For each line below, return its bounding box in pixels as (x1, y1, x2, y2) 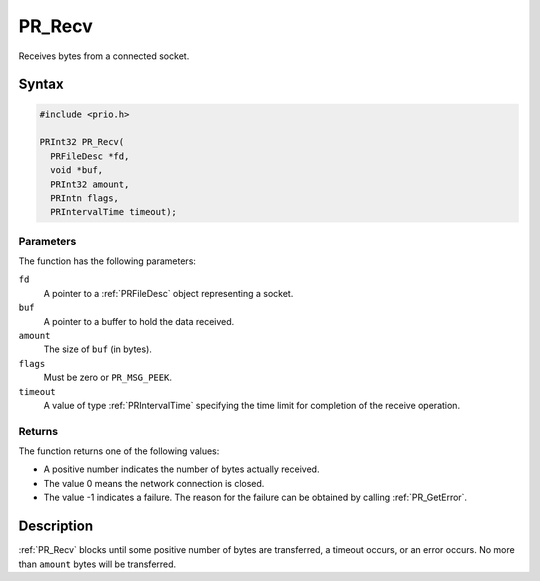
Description (18, 518, 94, 535)
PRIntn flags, (50, 192, 120, 204)
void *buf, (50, 165, 104, 176)
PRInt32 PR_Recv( (39, 136, 125, 148)
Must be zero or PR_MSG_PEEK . (43, 371, 172, 384)
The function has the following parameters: (18, 255, 197, 267)
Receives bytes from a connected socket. (18, 50, 190, 62)
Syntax (18, 76, 64, 93)
